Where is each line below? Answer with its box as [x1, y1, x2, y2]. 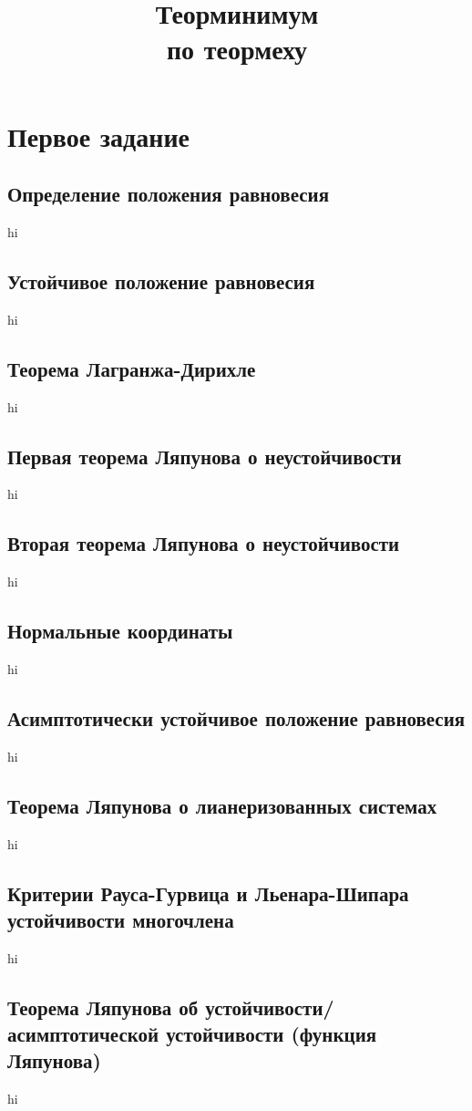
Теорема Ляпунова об [7, 992, 199, 1021]
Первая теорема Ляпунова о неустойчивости [7, 441, 402, 470]
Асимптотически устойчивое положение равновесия [7, 703, 466, 732]
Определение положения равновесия [7, 180, 330, 208]
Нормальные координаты [7, 617, 233, 645]
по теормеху [166, 30, 308, 67]
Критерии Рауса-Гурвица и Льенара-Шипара [7, 878, 409, 907]
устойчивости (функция [166, 1020, 377, 1048]
